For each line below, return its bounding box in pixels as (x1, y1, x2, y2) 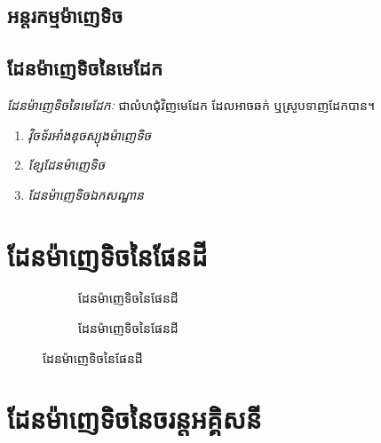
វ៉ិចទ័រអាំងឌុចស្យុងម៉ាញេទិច (28, 125, 152, 144)
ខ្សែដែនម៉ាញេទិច (28, 155, 106, 174)
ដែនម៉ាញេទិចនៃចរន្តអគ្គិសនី (7, 400, 262, 437)
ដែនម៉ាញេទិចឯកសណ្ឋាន (28, 185, 144, 203)
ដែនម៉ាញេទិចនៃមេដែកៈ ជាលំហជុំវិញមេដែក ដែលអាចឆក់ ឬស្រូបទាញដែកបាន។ (7, 95, 376, 114)
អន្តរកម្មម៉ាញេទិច (7, 2, 123, 29)
